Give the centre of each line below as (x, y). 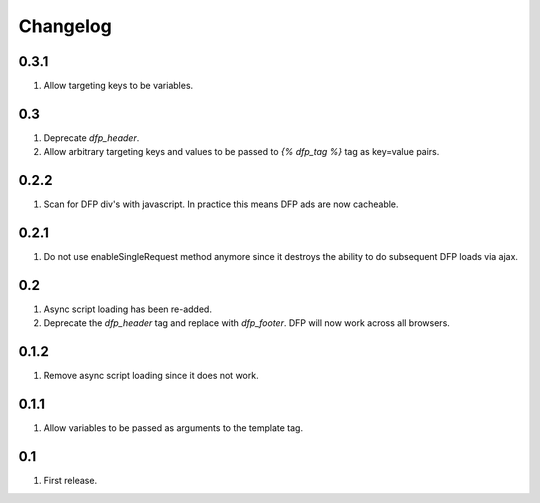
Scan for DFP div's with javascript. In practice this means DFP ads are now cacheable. (221, 204)
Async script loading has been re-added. (127, 309)
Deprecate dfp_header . (91, 137)
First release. (70, 481)
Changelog (65, 26)
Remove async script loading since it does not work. (151, 376)
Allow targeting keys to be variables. (118, 86)
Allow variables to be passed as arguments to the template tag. (173, 428)
